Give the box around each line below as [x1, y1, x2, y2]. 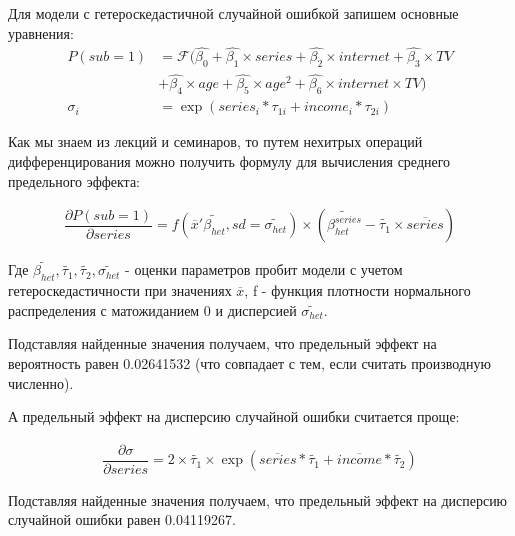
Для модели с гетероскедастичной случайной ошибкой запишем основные [8, 3, 459, 23]
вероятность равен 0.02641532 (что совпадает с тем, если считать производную [8, 352, 491, 373]
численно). [8, 372, 74, 393]
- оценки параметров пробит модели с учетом [125, 259, 403, 280]
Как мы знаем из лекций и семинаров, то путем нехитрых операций [8, 131, 423, 152]
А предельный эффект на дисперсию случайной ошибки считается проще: [8, 406, 460, 427]
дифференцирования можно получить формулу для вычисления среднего [8, 150, 451, 171]
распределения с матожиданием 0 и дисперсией [8, 299, 297, 320]
